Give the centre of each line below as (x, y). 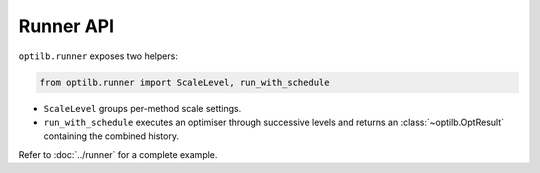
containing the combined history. (111, 136)
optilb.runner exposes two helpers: (98, 56)
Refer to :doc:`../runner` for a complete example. (118, 154)
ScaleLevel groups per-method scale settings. (142, 108)
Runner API (66, 26)
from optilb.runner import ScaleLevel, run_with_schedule (184, 82)
